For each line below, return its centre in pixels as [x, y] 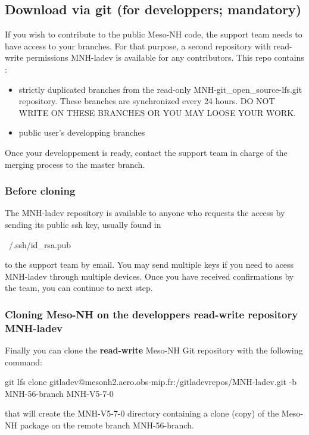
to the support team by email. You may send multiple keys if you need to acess [149, 265]
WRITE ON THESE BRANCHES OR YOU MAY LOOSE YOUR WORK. [157, 112]
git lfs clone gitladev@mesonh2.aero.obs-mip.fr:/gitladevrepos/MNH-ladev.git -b [151, 382]
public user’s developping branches [82, 132]
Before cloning [40, 191]
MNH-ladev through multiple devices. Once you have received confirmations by [149, 276]
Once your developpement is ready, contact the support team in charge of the [146, 152]
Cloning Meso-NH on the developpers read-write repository [152, 314]
